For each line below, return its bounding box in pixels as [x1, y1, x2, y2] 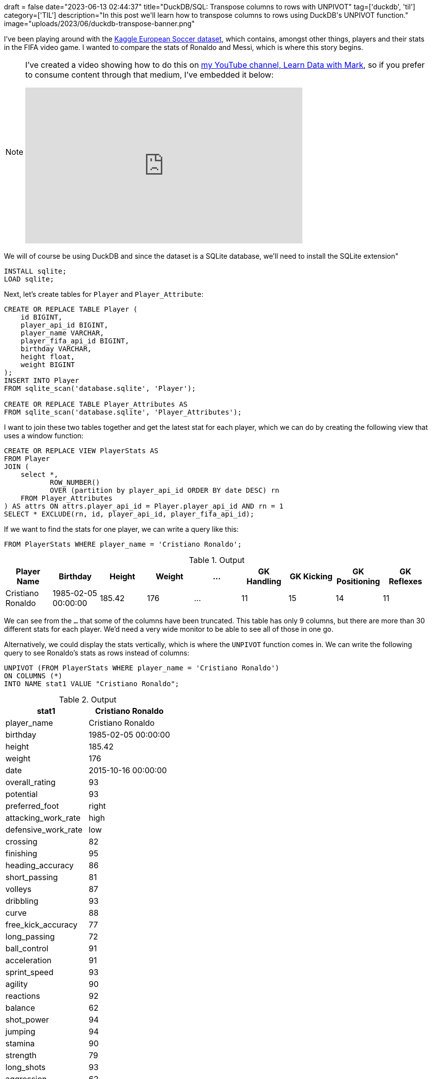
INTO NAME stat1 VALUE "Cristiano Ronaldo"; [4, 680, 180, 688]
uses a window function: [4, 431, 84, 440]
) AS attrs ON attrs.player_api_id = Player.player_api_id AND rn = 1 [4, 502, 284, 510]
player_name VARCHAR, [20, 329, 104, 337]
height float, [20, 353, 75, 361]
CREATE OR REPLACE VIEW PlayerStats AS [4, 447, 158, 455]
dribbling [5, 896, 39, 906]
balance [5, 1003, 35, 1013]
